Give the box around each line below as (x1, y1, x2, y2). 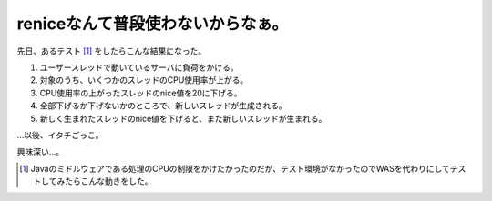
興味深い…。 (16, 146, 65, 157)
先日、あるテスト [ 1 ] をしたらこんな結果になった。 (16, 45, 207, 56)
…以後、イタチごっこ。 (16, 129, 104, 140)
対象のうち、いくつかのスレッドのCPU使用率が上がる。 (39, 75, 249, 85)
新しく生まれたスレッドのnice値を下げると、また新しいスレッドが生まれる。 (39, 113, 327, 124)
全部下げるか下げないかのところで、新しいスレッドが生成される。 (39, 100, 287, 111)
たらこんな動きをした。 (64, 176, 153, 186)
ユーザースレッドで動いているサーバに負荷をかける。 (39, 62, 239, 73)
